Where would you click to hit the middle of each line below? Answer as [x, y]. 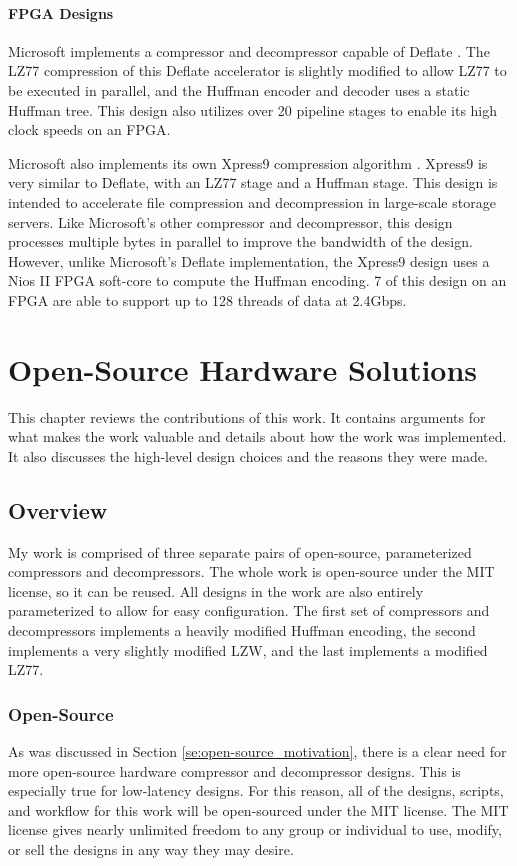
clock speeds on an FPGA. [89, 129]
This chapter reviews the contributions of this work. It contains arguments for [247, 416]
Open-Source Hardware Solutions [243, 368]
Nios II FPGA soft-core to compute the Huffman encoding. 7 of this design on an [257, 280]
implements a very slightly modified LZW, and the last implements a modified [248, 649]
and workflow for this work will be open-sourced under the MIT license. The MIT [258, 809]
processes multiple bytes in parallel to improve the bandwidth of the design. [240, 241]
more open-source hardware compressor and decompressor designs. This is [234, 770]
